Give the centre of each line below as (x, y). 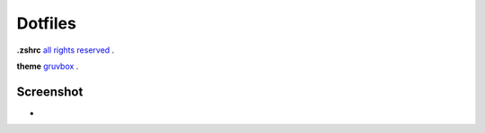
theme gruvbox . (48, 66)
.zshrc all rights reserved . (66, 50)
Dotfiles (46, 23)
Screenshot (50, 91)
